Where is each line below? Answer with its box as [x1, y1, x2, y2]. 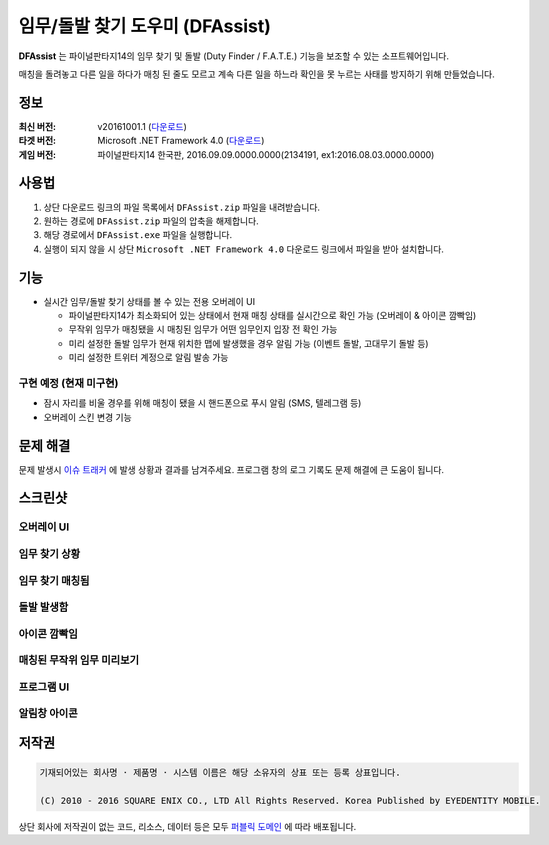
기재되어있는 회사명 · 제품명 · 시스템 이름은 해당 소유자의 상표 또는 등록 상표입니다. [39, 767, 401, 779]
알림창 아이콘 [18, 706, 79, 720]
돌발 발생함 [18, 600, 69, 614]
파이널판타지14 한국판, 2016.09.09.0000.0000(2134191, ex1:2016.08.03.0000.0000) [97, 148, 435, 160]
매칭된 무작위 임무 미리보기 [18, 653, 140, 667]
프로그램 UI [18, 680, 70, 694]
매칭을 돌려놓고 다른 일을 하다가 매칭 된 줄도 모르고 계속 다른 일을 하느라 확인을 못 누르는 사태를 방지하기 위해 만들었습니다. [18, 68, 495, 80]
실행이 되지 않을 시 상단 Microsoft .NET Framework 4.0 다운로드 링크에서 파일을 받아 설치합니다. [43, 243, 445, 255]
